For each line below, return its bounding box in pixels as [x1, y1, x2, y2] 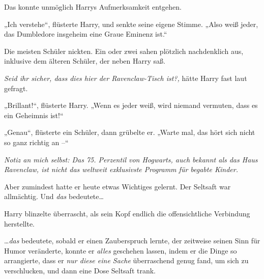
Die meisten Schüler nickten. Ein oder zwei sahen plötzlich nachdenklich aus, [4, 45, 244, 56]
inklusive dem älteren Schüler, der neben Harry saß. [4, 55, 165, 66]
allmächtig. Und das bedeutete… [4, 191, 104, 202]
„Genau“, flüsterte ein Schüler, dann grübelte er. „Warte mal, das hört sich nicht [4, 127, 255, 137]
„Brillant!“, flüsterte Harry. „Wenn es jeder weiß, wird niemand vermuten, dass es [4, 100, 258, 110]
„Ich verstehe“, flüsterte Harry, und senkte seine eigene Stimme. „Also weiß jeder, [4, 18, 258, 29]
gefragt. [4, 82, 28, 93]
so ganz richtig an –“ [4, 136, 69, 147]
